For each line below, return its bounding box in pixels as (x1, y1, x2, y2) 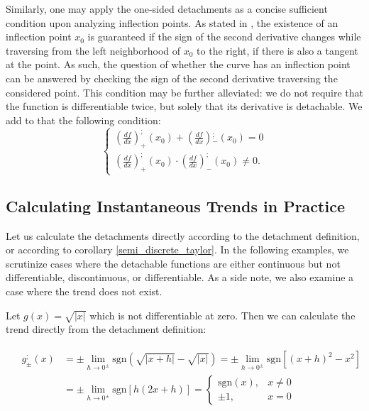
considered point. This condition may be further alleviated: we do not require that (6, 84, 363, 99)
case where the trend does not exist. (6, 284, 163, 299)
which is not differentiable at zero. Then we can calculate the (89, 307, 356, 322)
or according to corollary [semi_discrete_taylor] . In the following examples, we (6, 242, 349, 257)
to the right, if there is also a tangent (197, 43, 358, 57)
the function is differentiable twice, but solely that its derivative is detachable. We (6, 99, 363, 114)
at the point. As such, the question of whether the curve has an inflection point (6, 57, 351, 72)
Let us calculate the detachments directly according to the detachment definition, (6, 228, 360, 243)
